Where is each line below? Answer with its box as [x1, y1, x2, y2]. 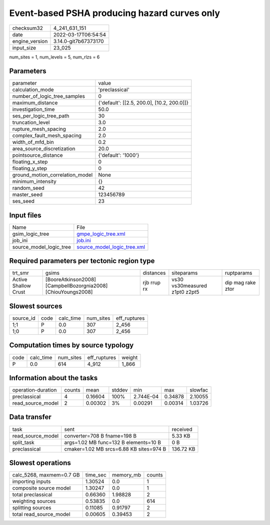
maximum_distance [12, 99, 58, 106]
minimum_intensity [12, 178, 57, 185]
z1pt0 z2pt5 [171, 289, 199, 296]
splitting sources [12, 505, 52, 512]
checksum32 [12, 24, 43, 31]
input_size [12, 44, 36, 51]
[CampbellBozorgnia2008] [45, 282, 108, 289]
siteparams [171, 270, 198, 277]
